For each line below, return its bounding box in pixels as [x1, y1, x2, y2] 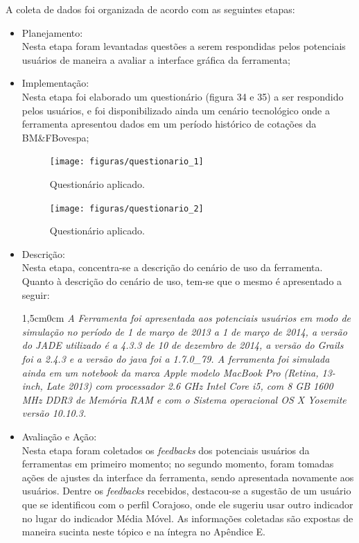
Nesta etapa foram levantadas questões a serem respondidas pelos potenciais [21, 39, 346, 53]
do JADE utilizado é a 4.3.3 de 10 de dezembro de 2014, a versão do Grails [21, 338, 344, 352]
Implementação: [21, 76, 89, 90]
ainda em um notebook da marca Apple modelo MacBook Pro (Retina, [21, 365, 319, 379]
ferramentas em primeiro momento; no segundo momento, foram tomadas [21, 456, 334, 471]
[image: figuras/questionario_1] [49, 157, 204, 167]
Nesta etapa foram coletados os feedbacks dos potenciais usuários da [21, 442, 310, 457]
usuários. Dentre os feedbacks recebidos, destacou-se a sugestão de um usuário [21, 483, 351, 498]
